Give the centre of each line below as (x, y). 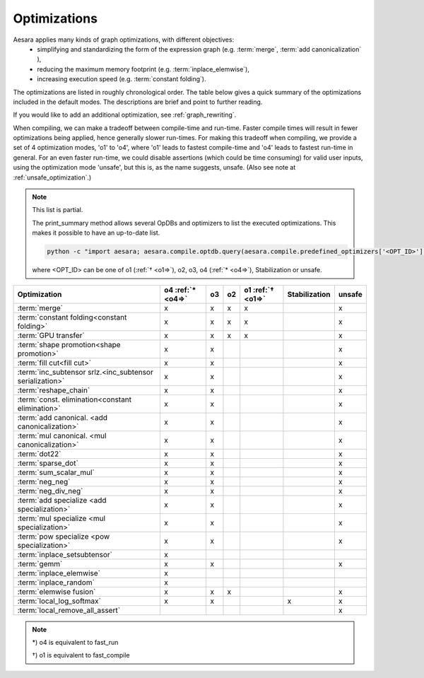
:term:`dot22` (39, 454)
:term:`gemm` (40, 563)
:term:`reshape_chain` (54, 390)
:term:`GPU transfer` (51, 335)
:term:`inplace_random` (56, 582)
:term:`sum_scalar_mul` (56, 472)
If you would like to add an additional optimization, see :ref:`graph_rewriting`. (125, 115)
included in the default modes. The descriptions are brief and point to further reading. (138, 102)
